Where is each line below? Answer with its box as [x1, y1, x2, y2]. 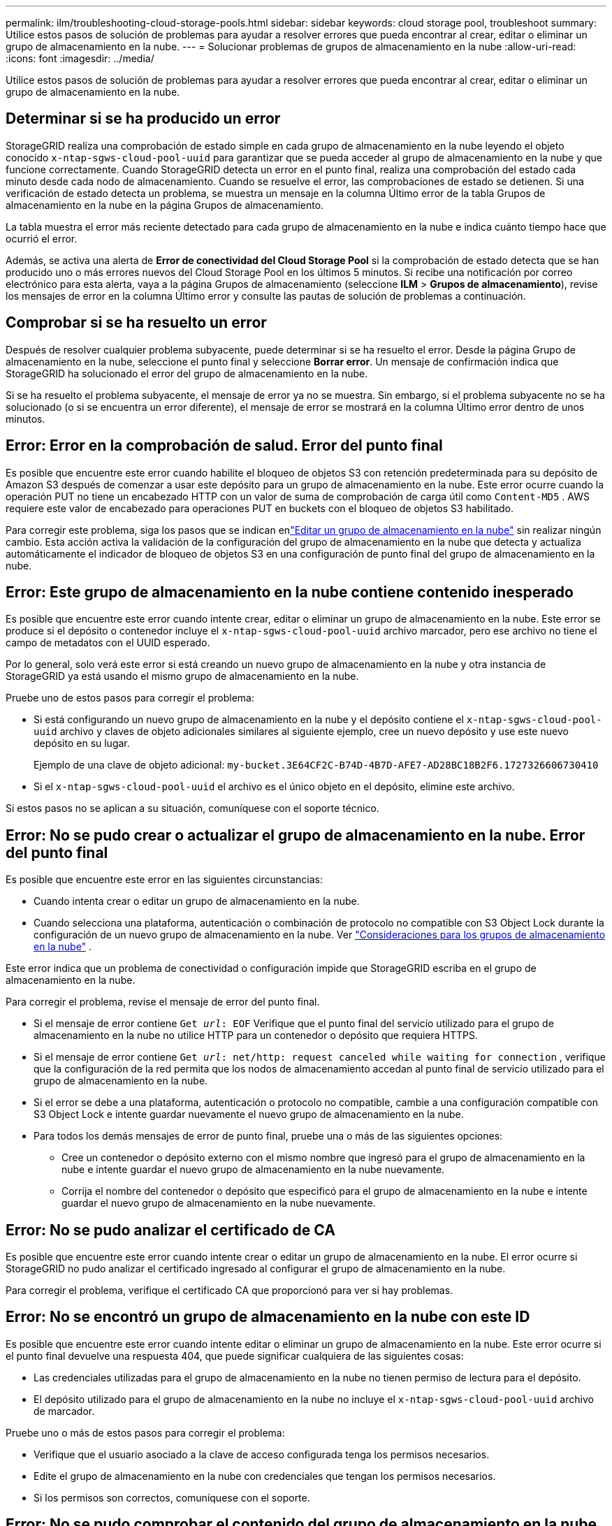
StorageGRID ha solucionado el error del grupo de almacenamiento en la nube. [6, 367, 368, 379]
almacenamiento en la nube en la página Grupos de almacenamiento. [6, 198, 324, 211]
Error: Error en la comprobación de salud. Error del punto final [6, 437, 443, 455]
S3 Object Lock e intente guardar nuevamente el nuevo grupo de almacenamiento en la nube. [34, 1108, 464, 1121]
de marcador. [34, 1404, 95, 1417]
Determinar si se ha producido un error [6, 110, 281, 128]
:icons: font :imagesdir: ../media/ [6, 52, 154, 64]
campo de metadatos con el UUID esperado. [6, 637, 210, 649]
